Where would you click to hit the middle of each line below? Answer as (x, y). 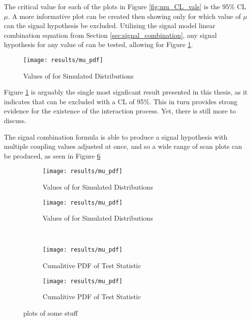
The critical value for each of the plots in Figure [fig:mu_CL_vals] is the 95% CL (125, 6)
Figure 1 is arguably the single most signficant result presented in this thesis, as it (126, 92)
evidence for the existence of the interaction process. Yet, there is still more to (120, 111)
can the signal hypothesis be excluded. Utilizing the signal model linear (110, 25)
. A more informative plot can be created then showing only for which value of (124, 16)
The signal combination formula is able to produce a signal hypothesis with (116, 136)
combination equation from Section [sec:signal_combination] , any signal (110, 35)
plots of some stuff (51, 313)
